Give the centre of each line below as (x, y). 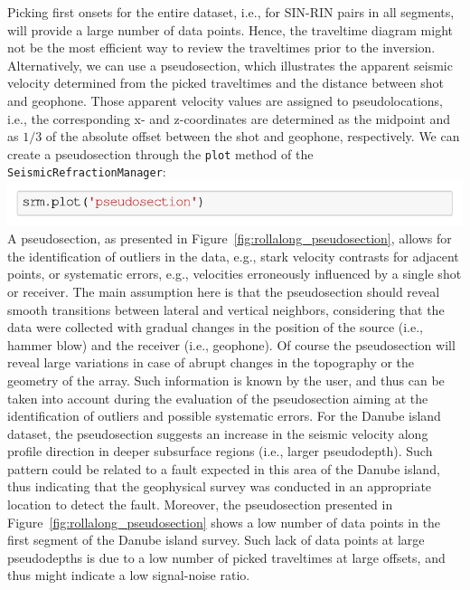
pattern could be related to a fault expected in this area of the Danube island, (224, 468)
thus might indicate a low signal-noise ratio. (129, 575)
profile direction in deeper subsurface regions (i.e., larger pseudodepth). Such (220, 451)
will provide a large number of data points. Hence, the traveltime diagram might (230, 29)
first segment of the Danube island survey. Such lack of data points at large (216, 540)
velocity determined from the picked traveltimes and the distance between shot (226, 83)
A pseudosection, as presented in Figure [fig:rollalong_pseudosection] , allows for (230, 238)
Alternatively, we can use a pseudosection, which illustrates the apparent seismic (230, 65)
